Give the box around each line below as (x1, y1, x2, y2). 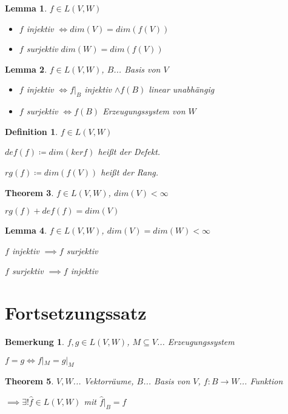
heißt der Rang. (101, 165, 159, 178)
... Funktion (239, 375, 283, 387)
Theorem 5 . (5, 375, 54, 387)
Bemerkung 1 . (5, 335, 65, 348)
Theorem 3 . (5, 186, 54, 199)
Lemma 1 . (5, 2, 47, 14)
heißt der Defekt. (98, 145, 161, 158)
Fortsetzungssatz (5, 300, 147, 325)
